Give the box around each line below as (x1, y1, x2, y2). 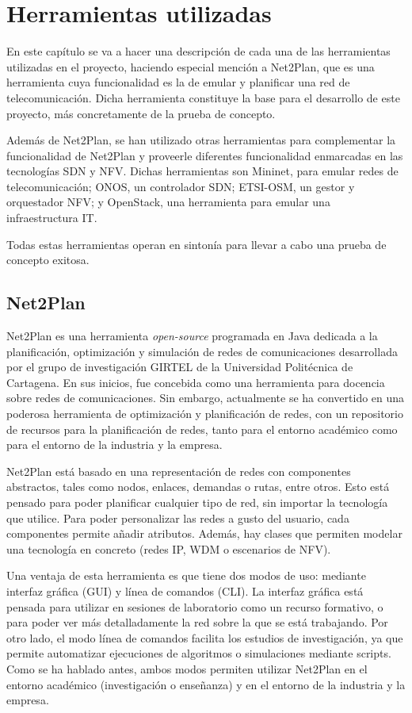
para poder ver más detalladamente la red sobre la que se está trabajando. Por (6, 614, 388, 631)
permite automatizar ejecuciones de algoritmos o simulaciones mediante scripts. (6, 645, 391, 661)
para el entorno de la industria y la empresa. (6, 436, 223, 453)
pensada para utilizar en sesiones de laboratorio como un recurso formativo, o (6, 598, 383, 615)
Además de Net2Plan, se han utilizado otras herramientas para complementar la (6, 132, 396, 148)
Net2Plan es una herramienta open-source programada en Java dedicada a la (6, 328, 378, 344)
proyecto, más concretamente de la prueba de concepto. (6, 105, 276, 121)
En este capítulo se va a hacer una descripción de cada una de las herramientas (6, 43, 391, 59)
